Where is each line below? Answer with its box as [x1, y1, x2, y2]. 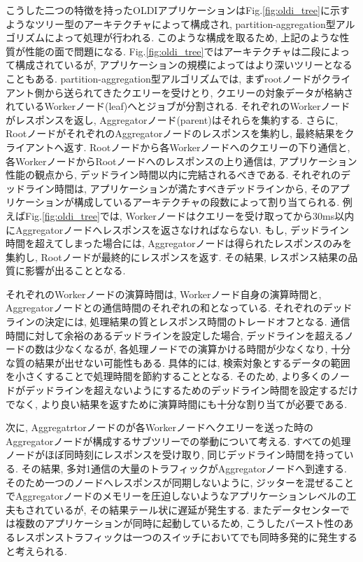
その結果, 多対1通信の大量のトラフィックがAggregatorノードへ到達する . [21, 461, 347, 475]
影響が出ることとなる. [24, 263, 126, 278]
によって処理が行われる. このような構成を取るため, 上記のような [44, 30, 340, 45]
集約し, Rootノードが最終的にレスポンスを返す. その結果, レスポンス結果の [6, 249, 348, 264]
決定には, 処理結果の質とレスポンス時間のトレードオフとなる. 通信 [44, 314, 350, 329]
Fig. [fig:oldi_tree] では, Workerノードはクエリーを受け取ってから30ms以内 [24, 208, 355, 223]
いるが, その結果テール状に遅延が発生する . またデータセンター [54, 502, 340, 517]
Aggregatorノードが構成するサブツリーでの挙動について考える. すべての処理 [6, 433, 351, 448]
